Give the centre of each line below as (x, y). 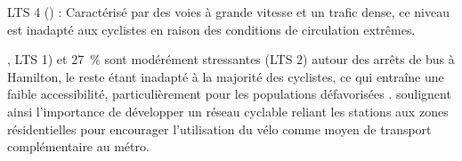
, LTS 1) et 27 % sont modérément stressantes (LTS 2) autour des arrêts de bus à (231, 59)
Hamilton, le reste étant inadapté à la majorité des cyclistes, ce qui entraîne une (226, 76)
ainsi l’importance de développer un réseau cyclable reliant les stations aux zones (228, 111)
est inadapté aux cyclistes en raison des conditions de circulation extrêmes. (211, 29)
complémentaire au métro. (78, 146)
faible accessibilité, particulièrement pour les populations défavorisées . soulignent (229, 94)
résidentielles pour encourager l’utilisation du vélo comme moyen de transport (219, 129)
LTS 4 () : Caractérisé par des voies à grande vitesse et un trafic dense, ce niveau (228, 12)
